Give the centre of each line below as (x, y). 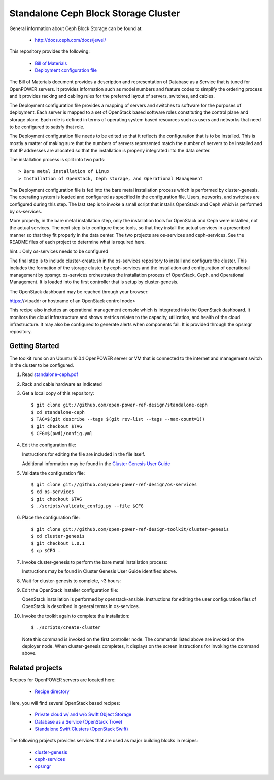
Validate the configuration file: (54, 473)
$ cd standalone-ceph (58, 412)
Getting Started (34, 346)
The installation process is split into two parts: (57, 160)
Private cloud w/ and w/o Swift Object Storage (83, 714)
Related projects (36, 668)
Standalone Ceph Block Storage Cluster (95, 13)
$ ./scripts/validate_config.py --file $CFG (88, 506)
